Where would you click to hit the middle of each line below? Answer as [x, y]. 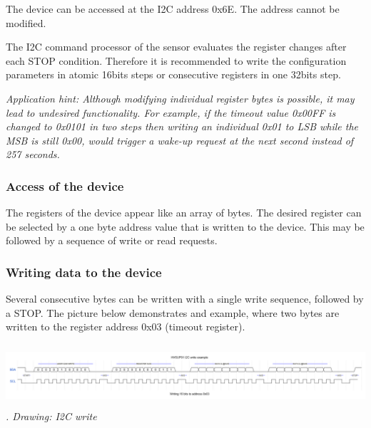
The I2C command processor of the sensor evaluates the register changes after [176, 47]
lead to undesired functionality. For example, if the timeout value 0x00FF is [171, 112]
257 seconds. [33, 154]
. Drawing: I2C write [51, 416]
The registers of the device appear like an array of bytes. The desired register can [184, 213]
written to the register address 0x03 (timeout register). [126, 327]
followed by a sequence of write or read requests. [112, 240]
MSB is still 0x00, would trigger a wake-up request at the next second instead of [180, 140]
